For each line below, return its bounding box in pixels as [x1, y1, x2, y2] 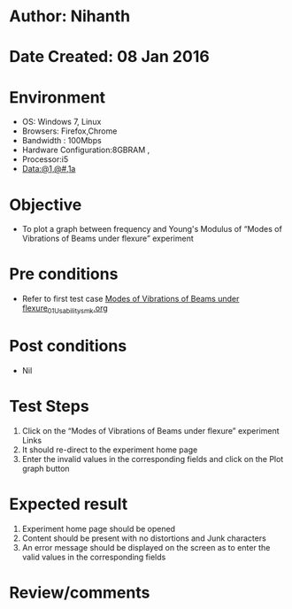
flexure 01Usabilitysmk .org [21, 303, 108, 315]
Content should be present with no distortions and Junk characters [21, 533, 267, 543]
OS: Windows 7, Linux [21, 117, 102, 127]
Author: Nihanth [9, 6, 131, 27]
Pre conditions [9, 264, 119, 284]
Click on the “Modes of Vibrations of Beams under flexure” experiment [21, 425, 280, 436]
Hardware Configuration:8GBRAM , [21, 144, 150, 156]
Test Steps [9, 397, 90, 417]
